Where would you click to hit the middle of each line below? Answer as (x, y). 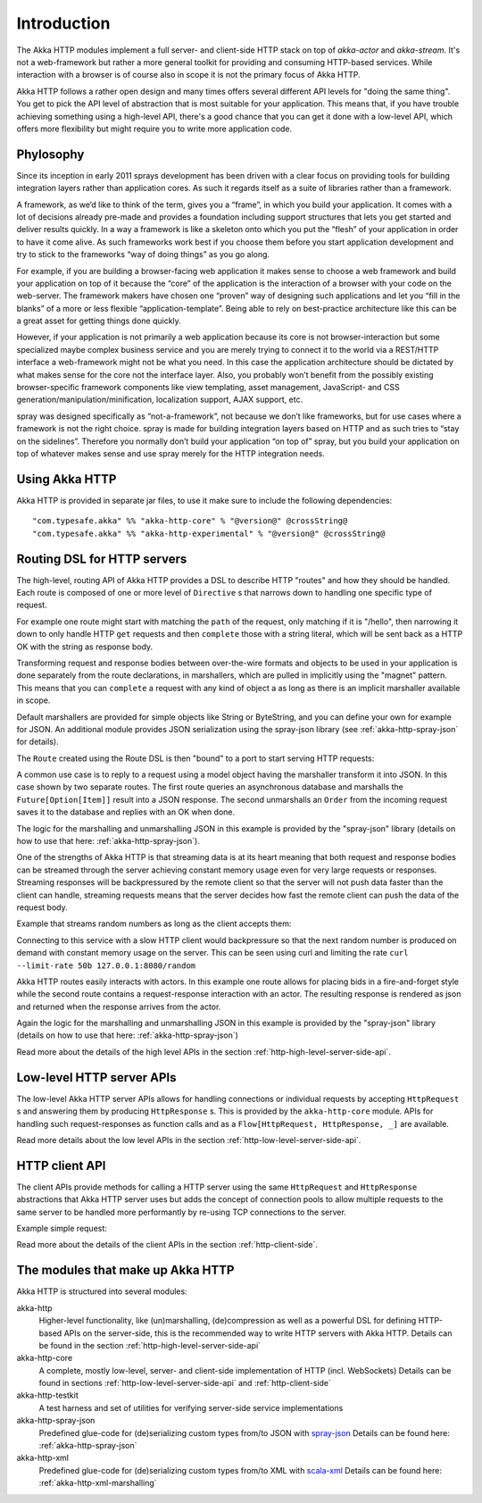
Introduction (63, 23)
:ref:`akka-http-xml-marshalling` (98, 1483)
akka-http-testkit (48, 1395)
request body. (42, 907)
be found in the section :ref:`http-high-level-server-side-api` (150, 1345)
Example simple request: (62, 1229)
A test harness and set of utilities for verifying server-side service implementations (191, 1407)
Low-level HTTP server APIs (96, 1077)
